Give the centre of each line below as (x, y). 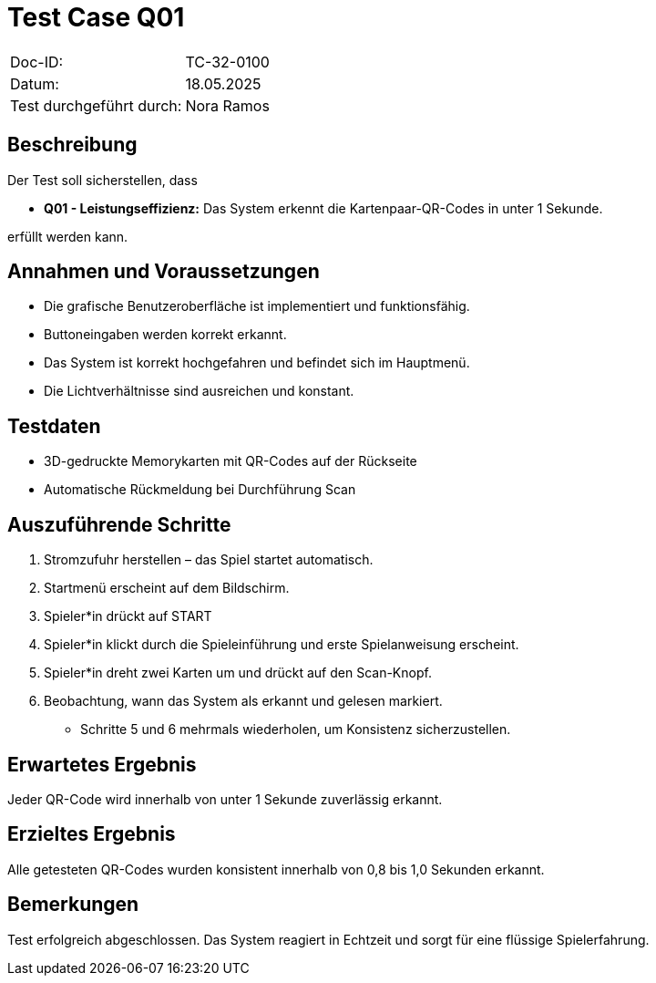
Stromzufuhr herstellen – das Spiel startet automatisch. (209, 560)
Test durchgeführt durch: (96, 105)
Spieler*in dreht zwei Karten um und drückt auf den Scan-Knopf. (238, 673)
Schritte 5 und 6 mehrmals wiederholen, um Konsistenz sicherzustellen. (296, 729)
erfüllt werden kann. (68, 236)
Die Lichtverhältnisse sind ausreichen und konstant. (199, 391)
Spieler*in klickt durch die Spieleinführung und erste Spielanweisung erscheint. (282, 645)
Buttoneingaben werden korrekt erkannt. (165, 335)
